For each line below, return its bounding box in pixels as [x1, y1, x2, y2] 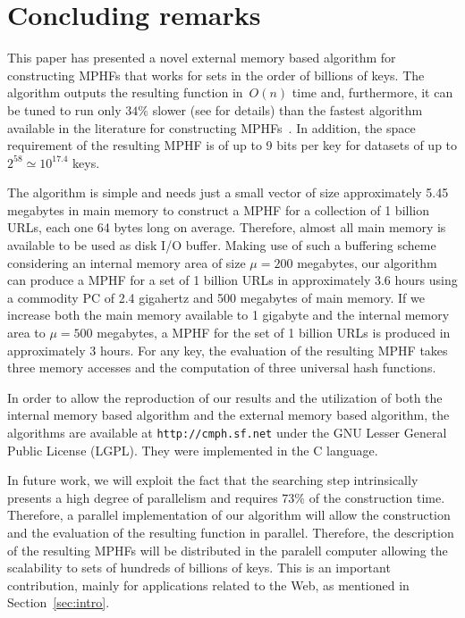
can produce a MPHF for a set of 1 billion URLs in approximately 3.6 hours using [7, 271, 458, 289]
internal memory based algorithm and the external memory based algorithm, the [7, 405, 450, 424]
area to [7, 323, 46, 342]
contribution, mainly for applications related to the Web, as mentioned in [7, 575, 410, 594]
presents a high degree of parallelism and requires [7, 488, 278, 506]
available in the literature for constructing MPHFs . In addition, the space [7, 118, 416, 137]
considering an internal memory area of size [7, 253, 246, 271]
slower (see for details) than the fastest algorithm [152, 100, 423, 119]
